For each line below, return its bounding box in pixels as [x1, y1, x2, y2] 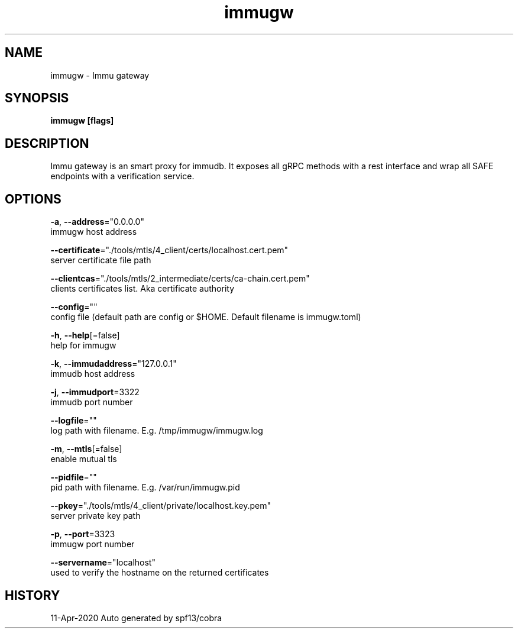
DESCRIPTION [5, 135, 89, 151]
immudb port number [50, 397, 133, 408]
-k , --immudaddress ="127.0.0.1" [50, 359, 177, 369]
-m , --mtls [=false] [50, 444, 122, 454]
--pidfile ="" [50, 472, 97, 483]
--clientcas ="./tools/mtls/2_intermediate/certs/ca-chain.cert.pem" [50, 273, 310, 284]
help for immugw [50, 340, 116, 351]
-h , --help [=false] [50, 330, 120, 341]
